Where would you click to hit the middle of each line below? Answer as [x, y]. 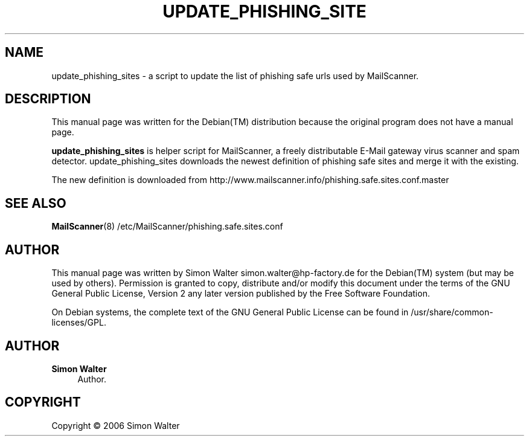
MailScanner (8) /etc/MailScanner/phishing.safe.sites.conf [167, 227]
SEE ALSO [36, 203]
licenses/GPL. [79, 323]
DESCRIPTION [48, 99]
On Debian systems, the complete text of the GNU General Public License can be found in [230, 312]
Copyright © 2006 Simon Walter [116, 425]
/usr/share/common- [452, 312]
